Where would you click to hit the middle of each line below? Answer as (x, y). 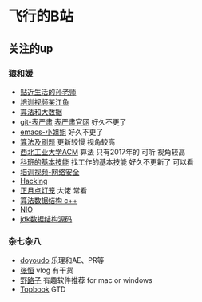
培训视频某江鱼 (44, 101)
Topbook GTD (43, 289)
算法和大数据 (41, 112)
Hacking (34, 181)
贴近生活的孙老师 (48, 92)
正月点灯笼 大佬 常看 (53, 190)
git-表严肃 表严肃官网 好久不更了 (73, 121)
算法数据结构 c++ (49, 200)
